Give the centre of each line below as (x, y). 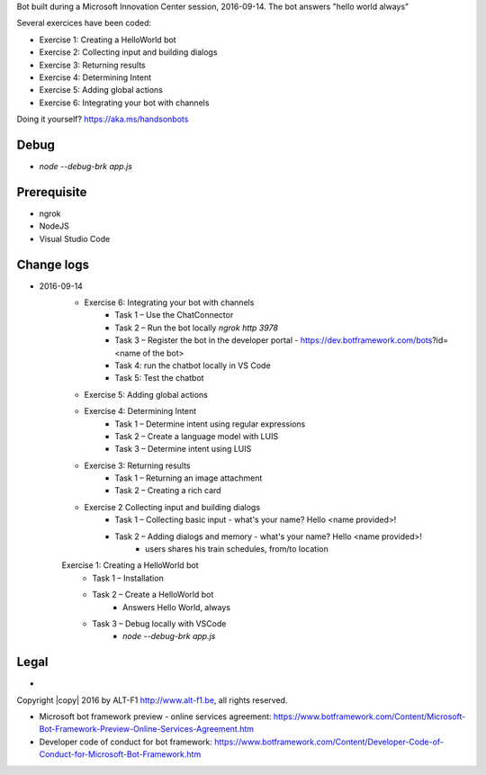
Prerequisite (52, 192)
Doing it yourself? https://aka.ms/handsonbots (103, 119)
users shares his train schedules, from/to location (237, 549)
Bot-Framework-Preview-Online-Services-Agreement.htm (147, 729)
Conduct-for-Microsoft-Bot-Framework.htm (120, 754)
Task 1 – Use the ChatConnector (174, 315)
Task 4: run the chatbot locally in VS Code (193, 365)
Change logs (53, 264)
